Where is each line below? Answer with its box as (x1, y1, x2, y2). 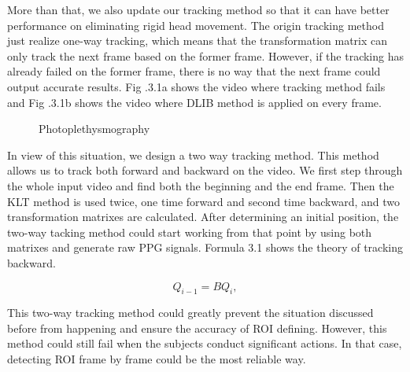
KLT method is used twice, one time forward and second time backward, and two (7, 193, 401, 209)
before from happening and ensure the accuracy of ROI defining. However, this (7, 319, 387, 336)
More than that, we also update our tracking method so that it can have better (7, 2, 390, 17)
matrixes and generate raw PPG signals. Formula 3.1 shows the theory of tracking (7, 239, 403, 256)
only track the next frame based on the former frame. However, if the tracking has (7, 47, 404, 64)
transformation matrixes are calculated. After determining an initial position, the (7, 208, 399, 225)
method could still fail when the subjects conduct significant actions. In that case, (7, 335, 402, 352)
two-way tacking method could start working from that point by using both (7, 223, 372, 240)
